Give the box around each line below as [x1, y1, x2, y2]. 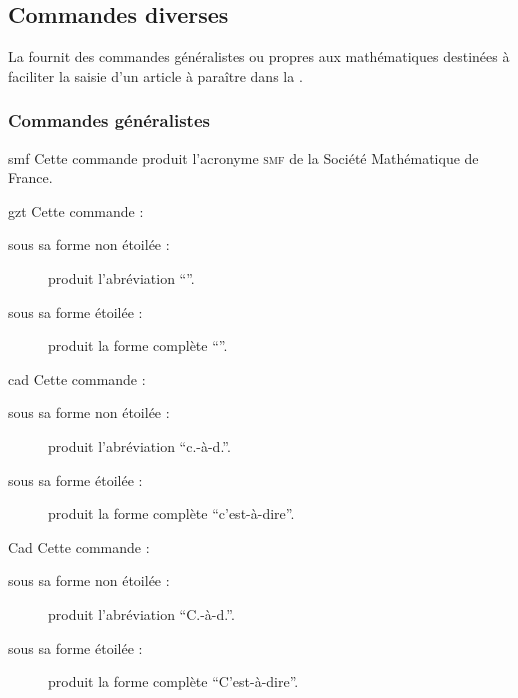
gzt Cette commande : [8, 200, 144, 221]
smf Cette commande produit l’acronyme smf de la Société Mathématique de [8, 147, 479, 168]
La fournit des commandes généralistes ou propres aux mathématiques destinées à [8, 46, 510, 67]
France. [8, 167, 53, 188]
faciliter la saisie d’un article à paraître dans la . [8, 65, 303, 86]
